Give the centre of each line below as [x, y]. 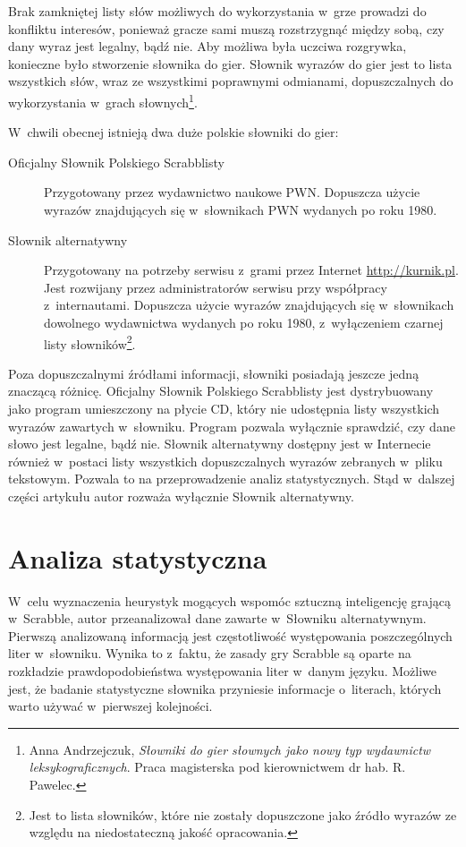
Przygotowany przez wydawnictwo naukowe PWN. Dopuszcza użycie [232, 192]
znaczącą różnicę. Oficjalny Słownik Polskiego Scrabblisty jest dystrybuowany [221, 391]
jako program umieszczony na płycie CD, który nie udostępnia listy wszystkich [224, 408]
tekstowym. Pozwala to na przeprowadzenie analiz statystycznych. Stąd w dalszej [232, 479]
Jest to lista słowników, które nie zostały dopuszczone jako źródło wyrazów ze [243, 814]
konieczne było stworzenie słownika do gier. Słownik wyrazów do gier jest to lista [230, 63]
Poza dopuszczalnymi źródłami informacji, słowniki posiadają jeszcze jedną [214, 373]
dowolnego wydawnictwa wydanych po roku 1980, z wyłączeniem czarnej [244, 322]
